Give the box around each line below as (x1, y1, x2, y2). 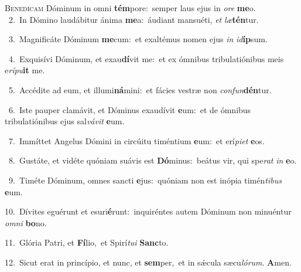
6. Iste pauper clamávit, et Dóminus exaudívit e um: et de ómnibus (8, 103, 251, 115)
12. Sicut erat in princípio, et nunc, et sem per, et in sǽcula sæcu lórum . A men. (5, 256, 292, 268)
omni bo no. (5, 216, 47, 229)
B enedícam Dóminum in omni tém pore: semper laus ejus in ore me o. (5, 2, 256, 13)
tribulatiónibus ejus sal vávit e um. (5, 115, 125, 127)
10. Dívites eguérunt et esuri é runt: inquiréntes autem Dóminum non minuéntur (5, 205, 292, 217)
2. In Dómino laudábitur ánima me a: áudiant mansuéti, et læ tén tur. (8, 13, 259, 25)
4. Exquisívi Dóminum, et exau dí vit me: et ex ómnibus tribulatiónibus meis (8, 52, 284, 64)
